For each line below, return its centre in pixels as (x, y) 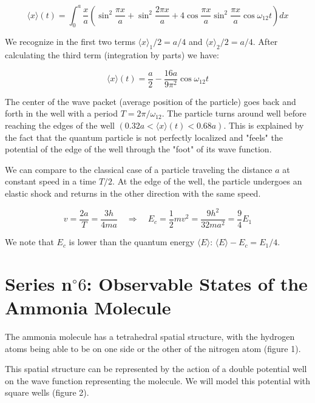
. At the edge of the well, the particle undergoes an (207, 181)
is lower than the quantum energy (132, 242)
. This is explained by (264, 125)
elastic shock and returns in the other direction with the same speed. (133, 193)
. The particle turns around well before (234, 113)
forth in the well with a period (61, 113)
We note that (29, 242)
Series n (39, 283)
